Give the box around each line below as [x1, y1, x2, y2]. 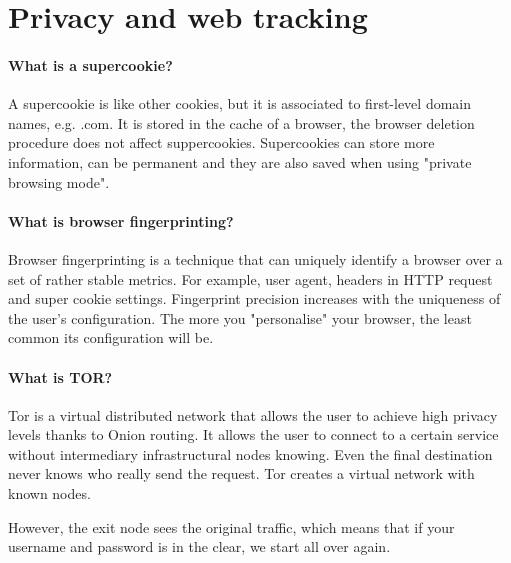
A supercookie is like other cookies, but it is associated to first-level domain [8, 93, 472, 114]
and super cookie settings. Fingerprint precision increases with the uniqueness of [8, 288, 501, 309]
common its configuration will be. [8, 327, 214, 348]
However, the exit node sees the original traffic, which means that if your [8, 516, 455, 537]
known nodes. [8, 483, 91, 504]
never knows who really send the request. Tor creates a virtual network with [8, 463, 475, 484]
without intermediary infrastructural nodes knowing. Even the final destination [8, 443, 493, 464]
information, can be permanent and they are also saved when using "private [8, 151, 472, 172]
